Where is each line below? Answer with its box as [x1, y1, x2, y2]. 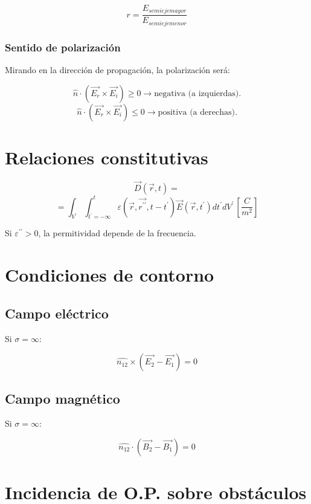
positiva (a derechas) [158, 108, 235, 117]
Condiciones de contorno [5, 262, 214, 287]
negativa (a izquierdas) [154, 89, 239, 98]
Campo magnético [5, 389, 120, 407]
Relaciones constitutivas [5, 144, 208, 169]
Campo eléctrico [5, 303, 109, 322]
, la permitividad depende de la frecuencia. [38, 227, 196, 239]
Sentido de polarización [5, 39, 121, 54]
